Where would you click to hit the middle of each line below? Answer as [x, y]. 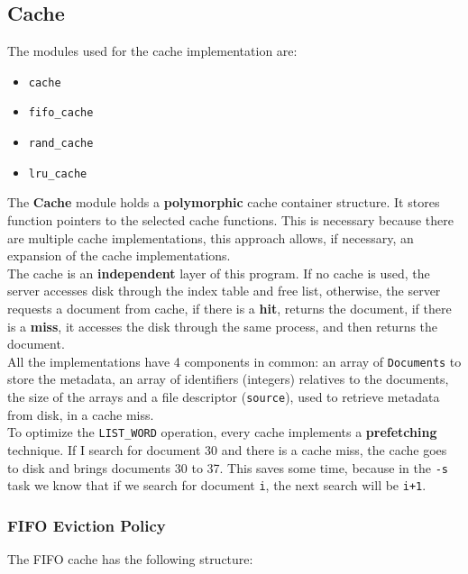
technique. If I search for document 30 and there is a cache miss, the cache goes [227, 449]
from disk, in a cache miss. [81, 414]
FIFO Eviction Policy [87, 525]
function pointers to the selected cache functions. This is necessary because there [230, 220]
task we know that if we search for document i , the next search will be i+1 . [217, 485]
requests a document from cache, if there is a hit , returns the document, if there [229, 308]
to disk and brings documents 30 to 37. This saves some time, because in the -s [228, 467]
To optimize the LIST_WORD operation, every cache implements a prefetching [222, 432]
